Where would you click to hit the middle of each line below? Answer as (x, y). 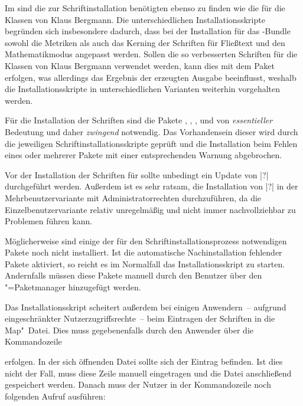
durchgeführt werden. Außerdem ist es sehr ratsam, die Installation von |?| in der (151, 186)
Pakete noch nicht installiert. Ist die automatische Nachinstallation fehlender (144, 252)
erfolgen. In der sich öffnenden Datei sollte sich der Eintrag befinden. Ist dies (144, 361)
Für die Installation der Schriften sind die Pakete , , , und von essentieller (139, 120)
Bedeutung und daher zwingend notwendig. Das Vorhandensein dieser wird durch (151, 131)
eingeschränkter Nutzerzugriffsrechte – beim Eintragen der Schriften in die (140, 318)
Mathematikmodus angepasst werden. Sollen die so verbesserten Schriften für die (151, 54)
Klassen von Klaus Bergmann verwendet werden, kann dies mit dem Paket (140, 65)
